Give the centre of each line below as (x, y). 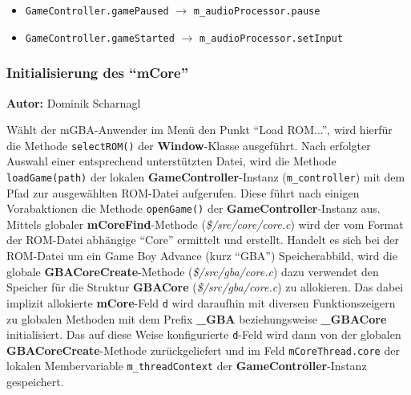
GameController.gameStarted (100, 38)
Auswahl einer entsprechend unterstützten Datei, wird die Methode (171, 161)
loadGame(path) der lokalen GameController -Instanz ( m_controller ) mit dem (206, 176)
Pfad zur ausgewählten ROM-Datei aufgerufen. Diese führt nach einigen (183, 192)
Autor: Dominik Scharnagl (74, 102)
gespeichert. (35, 382)
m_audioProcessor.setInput (271, 38)
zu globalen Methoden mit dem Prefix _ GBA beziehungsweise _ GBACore (197, 318)
